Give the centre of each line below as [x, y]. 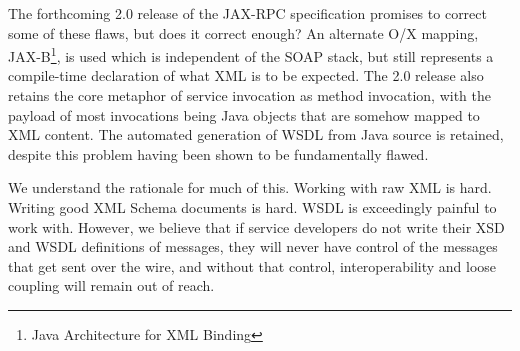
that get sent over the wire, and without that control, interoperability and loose [252, 265]
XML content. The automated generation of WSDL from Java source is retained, [256, 134]
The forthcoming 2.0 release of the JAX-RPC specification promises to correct [247, 13]
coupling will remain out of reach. [111, 285]
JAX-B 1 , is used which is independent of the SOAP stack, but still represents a [251, 54]
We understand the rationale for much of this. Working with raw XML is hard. [250, 187]
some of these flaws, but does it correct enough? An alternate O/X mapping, [243, 32]
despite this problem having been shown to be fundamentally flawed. [218, 153]
